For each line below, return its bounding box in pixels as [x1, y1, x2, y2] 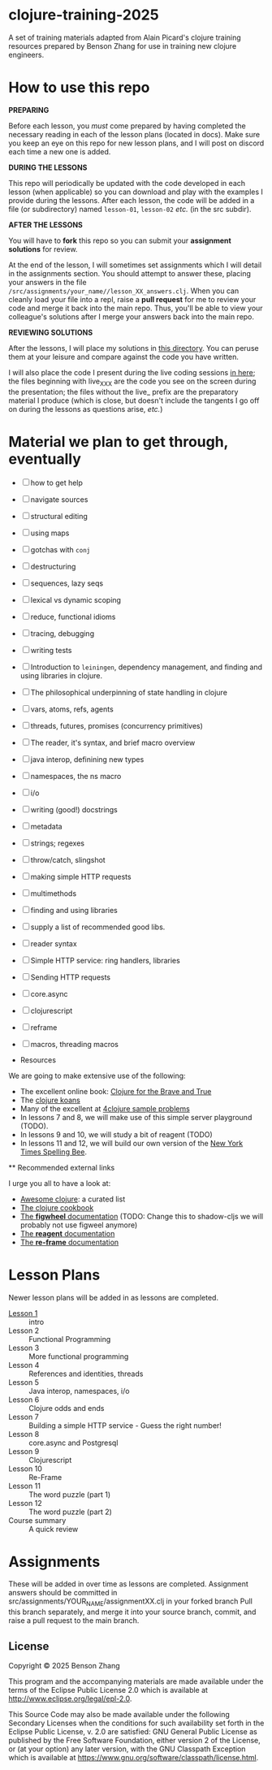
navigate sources [30, 494, 89, 504]
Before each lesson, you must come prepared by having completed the [8, 120, 246, 131]
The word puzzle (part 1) [28, 1489, 111, 1500]
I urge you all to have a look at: [8, 1178, 111, 1188]
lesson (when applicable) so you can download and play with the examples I [8, 187, 264, 197]
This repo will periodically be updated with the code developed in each [8, 178, 246, 188]
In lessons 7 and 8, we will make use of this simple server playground [19, 1112, 253, 1122]
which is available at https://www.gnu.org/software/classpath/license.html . [8, 1753, 259, 1763]
